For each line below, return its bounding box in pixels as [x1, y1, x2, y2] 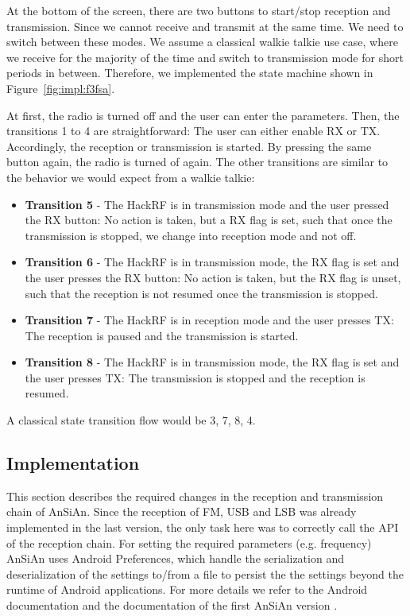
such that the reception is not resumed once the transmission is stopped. [25, 285, 378, 301]
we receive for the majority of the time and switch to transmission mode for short [6, 48, 404, 65]
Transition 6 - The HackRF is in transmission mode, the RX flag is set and [25, 254, 400, 270]
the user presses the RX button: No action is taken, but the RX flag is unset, [25, 269, 401, 285]
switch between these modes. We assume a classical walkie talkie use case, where [6, 33, 398, 50]
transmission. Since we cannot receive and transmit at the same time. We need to [6, 17, 404, 34]
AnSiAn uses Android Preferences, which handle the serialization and [6, 550, 344, 567]
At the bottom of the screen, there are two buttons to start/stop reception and [6, 2, 391, 18]
